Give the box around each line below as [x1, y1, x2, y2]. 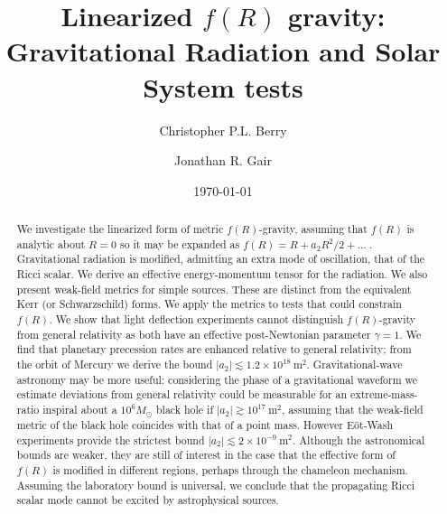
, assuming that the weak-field [281, 401, 424, 416]
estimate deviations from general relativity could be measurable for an [16, 387, 348, 402]
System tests [143, 68, 303, 105]
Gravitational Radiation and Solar [5, 33, 441, 70]
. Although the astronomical [292, 432, 425, 447]
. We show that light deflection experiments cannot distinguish [49, 312, 344, 327]
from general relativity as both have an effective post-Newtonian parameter [16, 326, 371, 341]
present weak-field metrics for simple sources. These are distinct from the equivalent [16, 281, 412, 296]
